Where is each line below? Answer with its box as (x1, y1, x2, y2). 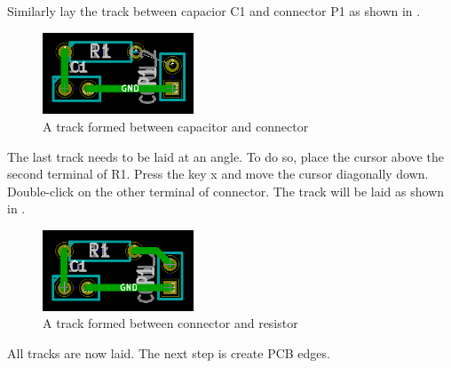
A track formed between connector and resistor (43, 314, 298, 332)
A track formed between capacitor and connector (43, 117, 309, 135)
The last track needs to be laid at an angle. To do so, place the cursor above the (7, 147, 444, 165)
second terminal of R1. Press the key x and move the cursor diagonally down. (7, 164, 429, 183)
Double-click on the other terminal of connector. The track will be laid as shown (7, 181, 445, 200)
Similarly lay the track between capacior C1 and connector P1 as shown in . (7, 2, 421, 20)
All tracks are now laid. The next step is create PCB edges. (7, 343, 330, 362)
